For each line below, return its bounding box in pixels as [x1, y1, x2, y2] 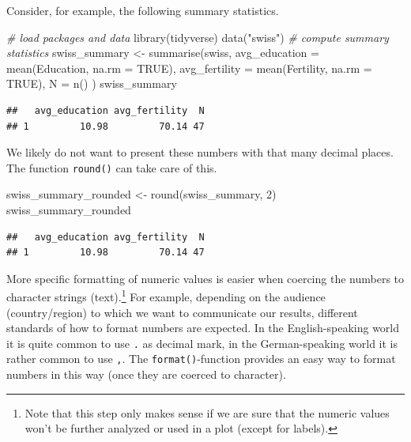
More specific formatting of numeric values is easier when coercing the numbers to [6, 270, 405, 286]
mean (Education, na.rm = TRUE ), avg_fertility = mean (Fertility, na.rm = [6, 59, 372, 76]
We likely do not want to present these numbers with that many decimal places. [6, 144, 394, 161]
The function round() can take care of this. [6, 159, 217, 176]
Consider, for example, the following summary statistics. [6, 2, 279, 18]
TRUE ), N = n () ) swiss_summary [6, 75, 177, 92]
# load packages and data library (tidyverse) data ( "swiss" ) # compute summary [6, 28, 389, 45]
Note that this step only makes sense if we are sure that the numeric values [25, 404, 390, 421]
